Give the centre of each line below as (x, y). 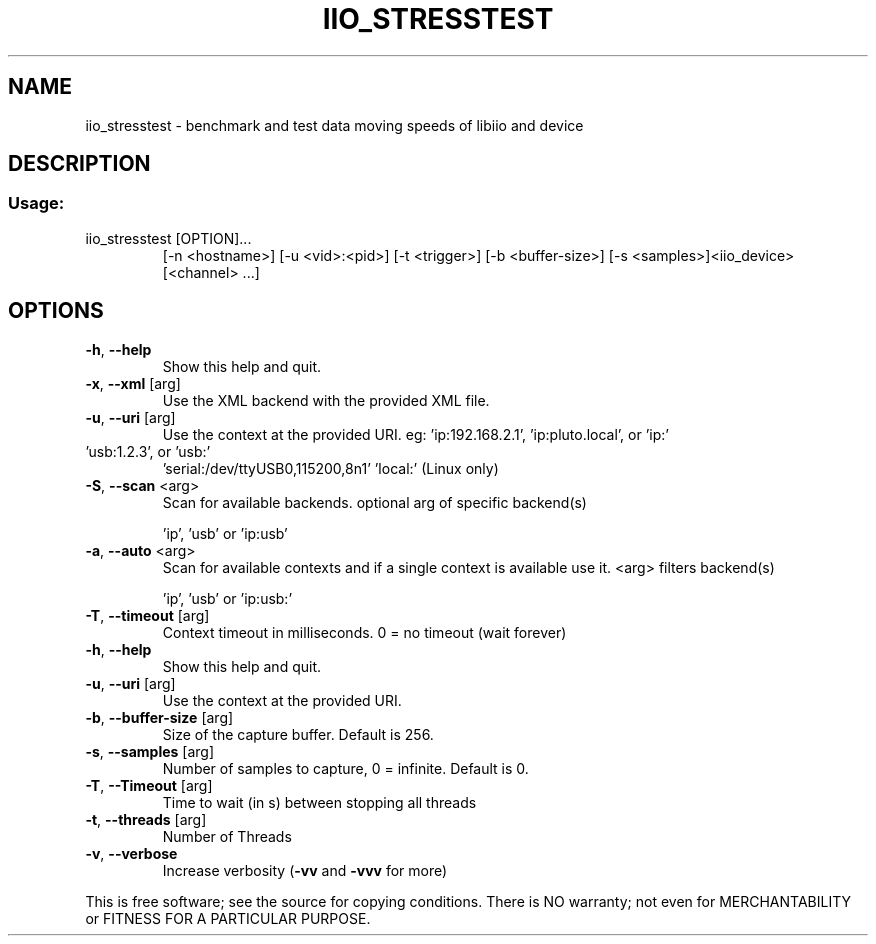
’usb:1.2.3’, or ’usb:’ (148, 451)
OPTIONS (56, 311)
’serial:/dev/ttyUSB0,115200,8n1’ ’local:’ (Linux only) (330, 468)
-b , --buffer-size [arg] (159, 717)
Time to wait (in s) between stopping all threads (319, 802)
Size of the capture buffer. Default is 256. (298, 734)
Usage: (36, 203)
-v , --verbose (131, 853)
